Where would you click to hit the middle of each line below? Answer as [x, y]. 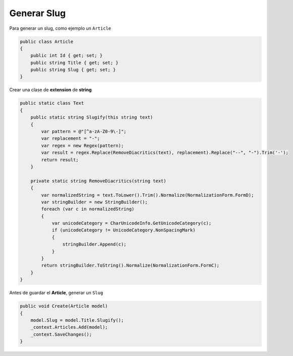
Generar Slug [38, 13]
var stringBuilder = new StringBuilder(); [95, 202]
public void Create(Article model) [64, 306]
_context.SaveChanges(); [61, 334]
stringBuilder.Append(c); [94, 244]
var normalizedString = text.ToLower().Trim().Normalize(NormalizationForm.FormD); [148, 195]
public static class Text [52, 103]
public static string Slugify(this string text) [92, 117]
